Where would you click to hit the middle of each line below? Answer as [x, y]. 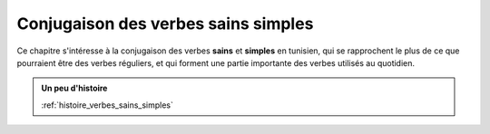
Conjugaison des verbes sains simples [165, 24]
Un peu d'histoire [74, 88]
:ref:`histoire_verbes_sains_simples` [108, 105]
